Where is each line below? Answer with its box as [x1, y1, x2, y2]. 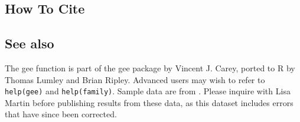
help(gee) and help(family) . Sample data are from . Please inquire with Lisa [5, 85, 291, 97]
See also [5, 34, 54, 52]
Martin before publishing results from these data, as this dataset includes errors [5, 96, 294, 108]
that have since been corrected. [5, 108, 117, 120]
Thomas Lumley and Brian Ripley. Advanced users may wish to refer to [5, 73, 265, 85]
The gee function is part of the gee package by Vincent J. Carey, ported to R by [5, 61, 295, 74]
